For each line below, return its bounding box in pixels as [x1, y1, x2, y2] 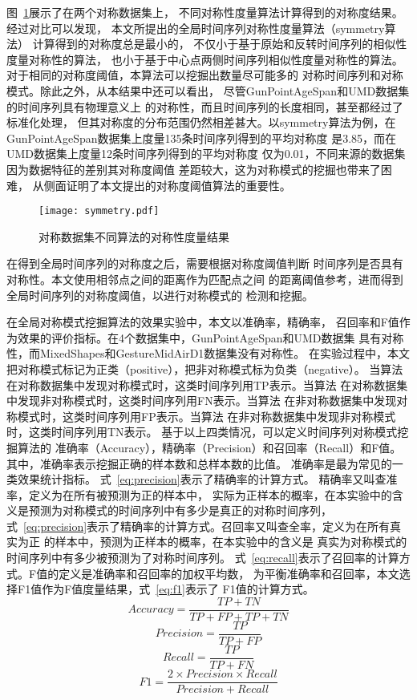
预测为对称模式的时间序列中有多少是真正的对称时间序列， [28, 502, 332, 519]
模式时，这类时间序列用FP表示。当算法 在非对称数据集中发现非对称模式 [17, 407, 396, 424]
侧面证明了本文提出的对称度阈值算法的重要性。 [43, 176, 291, 193]
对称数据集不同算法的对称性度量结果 [38, 228, 229, 245]
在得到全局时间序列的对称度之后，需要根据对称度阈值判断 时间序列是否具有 [6, 255, 403, 272]
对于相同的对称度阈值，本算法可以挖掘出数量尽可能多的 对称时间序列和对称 [6, 67, 403, 83]
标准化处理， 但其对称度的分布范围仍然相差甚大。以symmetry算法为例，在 [6, 114, 396, 131]
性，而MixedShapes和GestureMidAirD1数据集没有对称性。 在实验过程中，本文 [6, 345, 411, 362]
